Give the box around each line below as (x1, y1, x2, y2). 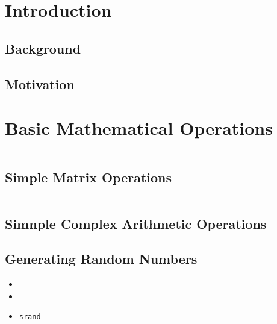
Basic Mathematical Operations (5, 116, 273, 140)
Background (5, 39, 81, 57)
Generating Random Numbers (5, 249, 198, 268)
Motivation (5, 74, 75, 93)
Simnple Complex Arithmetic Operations (5, 214, 267, 232)
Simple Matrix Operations (5, 168, 172, 187)
